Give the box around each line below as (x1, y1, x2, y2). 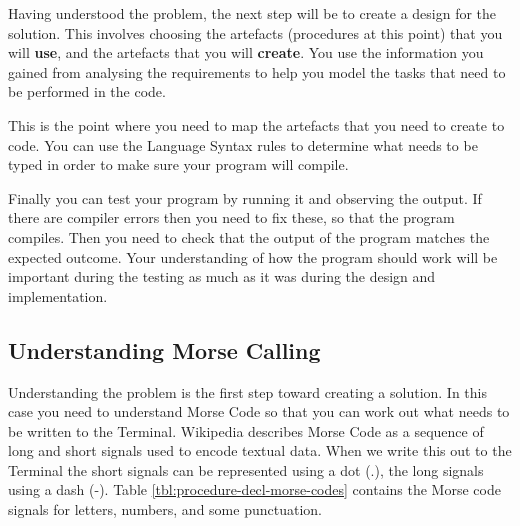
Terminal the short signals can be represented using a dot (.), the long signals (8, 459, 484, 480)
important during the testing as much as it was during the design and (8, 266, 436, 287)
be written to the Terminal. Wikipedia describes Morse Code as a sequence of (8, 420, 484, 441)
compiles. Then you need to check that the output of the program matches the (8, 226, 490, 247)
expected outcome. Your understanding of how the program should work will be (8, 246, 498, 267)
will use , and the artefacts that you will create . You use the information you (8, 42, 484, 63)
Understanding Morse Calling (8, 334, 321, 365)
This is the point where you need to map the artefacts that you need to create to (8, 114, 505, 135)
